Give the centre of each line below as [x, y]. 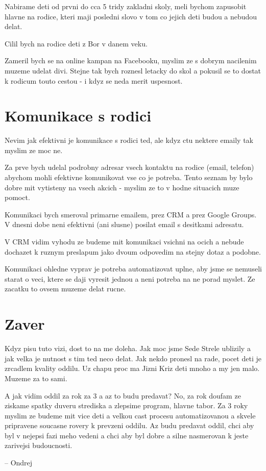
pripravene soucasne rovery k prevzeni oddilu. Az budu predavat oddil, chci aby [129, 425]
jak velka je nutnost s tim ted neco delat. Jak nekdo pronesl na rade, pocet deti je [133, 358]
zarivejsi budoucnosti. [39, 445]
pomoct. [17, 197]
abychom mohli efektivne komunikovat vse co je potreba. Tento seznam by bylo [129, 177]
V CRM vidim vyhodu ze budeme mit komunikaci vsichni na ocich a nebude [124, 242]
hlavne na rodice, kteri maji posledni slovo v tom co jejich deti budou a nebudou [131, 16]
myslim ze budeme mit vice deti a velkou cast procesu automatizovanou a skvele [130, 415]
